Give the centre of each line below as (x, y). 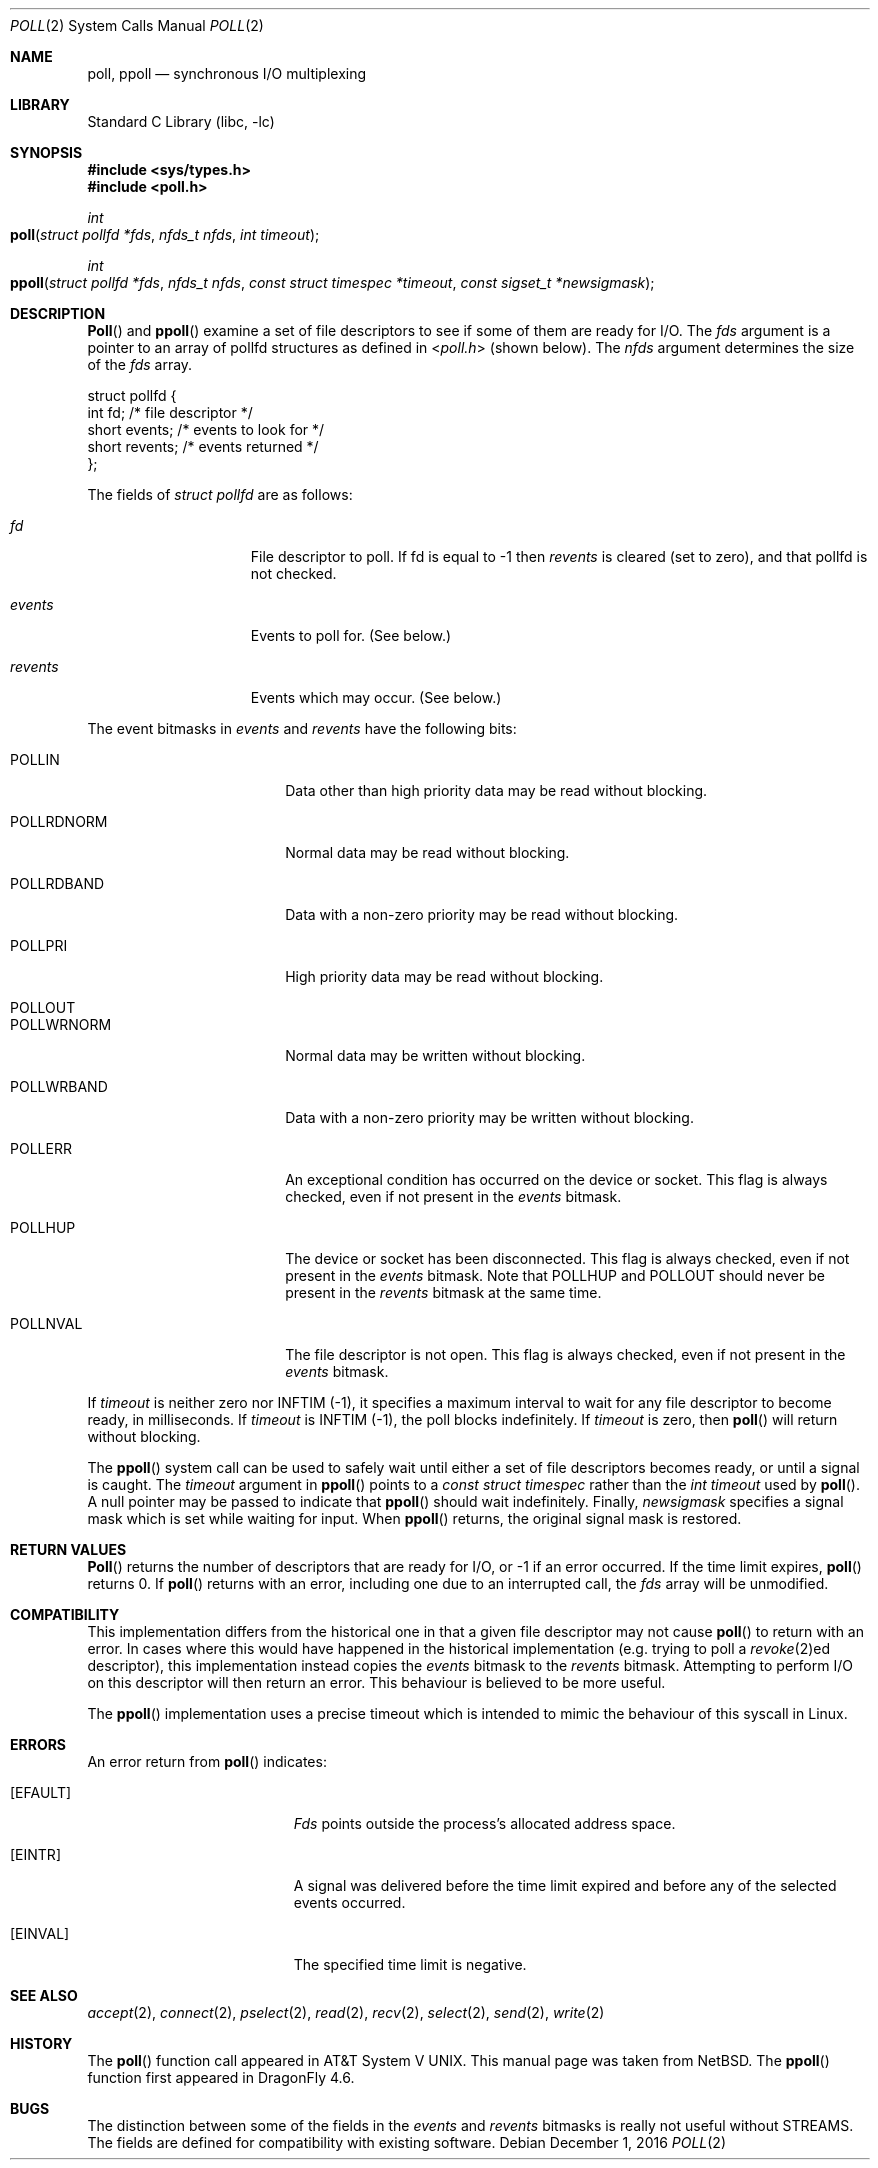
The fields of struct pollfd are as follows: (220, 494)
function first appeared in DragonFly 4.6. (221, 2077)
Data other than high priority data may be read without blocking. (496, 790)
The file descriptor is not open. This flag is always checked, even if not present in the (565, 1354)
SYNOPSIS (46, 152)
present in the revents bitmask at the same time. (443, 1292)
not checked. (293, 573)
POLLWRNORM (61, 1024)
